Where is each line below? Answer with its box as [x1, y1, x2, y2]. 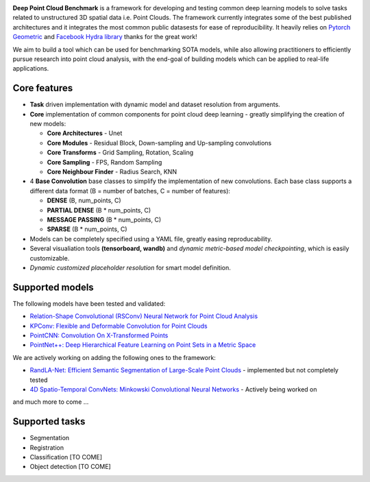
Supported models [12, 281, 94, 293]
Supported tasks [12, 415, 86, 428]
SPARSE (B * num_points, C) [47, 225, 127, 233]
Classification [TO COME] [29, 453, 103, 461]
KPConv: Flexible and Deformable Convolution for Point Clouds [29, 322, 208, 330]
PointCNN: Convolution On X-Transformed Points [29, 331, 169, 339]
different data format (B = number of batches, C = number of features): [29, 186, 231, 195]
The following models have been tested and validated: [12, 299, 166, 308]
